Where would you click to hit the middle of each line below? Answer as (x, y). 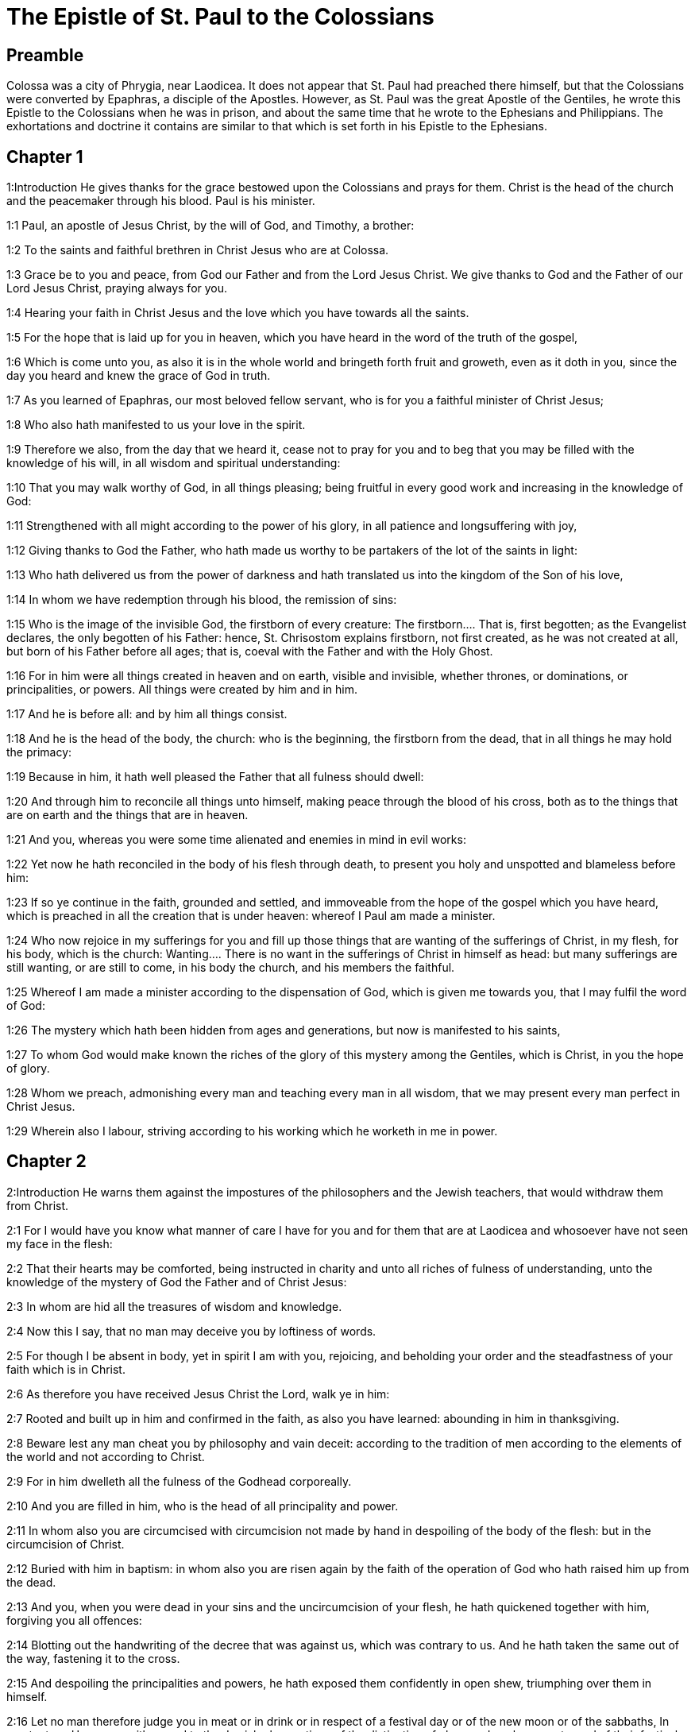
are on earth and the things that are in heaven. (127, 815)
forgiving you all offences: (74, 1620)
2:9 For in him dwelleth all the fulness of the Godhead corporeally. (179, 1481)
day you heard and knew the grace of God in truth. (139, 376)
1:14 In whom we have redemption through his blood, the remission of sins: (202, 600)
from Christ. (38, 1205)
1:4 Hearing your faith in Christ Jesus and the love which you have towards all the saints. (238, 313)
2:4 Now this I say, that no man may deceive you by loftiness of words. (191, 1331)
